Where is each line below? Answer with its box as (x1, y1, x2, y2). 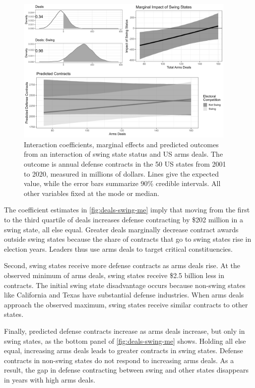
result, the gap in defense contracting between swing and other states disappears (4, 365, 249, 375)
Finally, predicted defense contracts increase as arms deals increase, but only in (4, 325, 245, 336)
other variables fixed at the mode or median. (24, 188, 159, 198)
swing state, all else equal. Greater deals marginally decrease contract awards (4, 224, 239, 234)
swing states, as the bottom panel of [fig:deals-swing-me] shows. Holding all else (4, 335, 246, 346)
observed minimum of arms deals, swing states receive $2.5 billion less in (4, 270, 225, 280)
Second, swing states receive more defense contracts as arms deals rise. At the (4, 260, 240, 271)
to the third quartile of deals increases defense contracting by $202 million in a (4, 214, 243, 225)
